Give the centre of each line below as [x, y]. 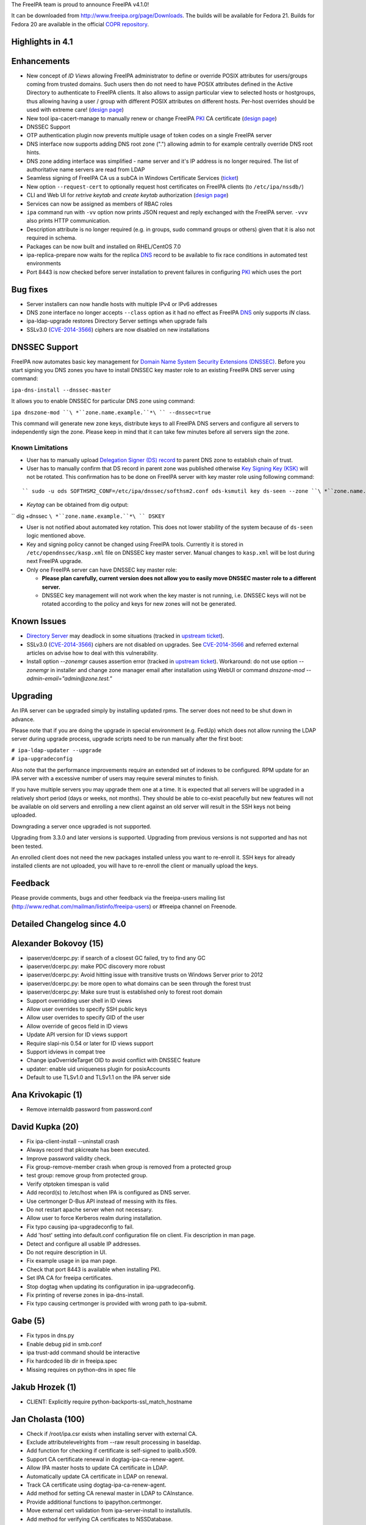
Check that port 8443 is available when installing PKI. [94, 1269]
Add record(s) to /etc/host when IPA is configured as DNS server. [109, 1193]
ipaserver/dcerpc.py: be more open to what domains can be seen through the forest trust [139, 983]
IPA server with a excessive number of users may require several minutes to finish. [115, 778]
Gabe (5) [28, 1321]
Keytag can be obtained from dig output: [78, 505]
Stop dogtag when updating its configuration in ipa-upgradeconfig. [111, 1286]
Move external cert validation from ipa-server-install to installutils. [109, 1510]
